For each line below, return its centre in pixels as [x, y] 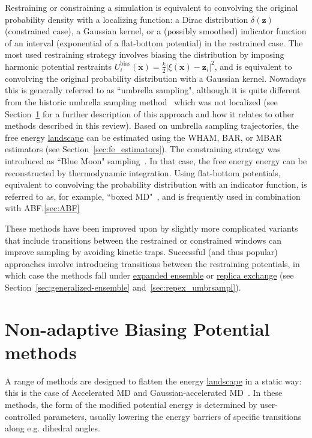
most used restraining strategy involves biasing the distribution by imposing [145, 54]
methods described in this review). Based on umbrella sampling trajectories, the [152, 125]
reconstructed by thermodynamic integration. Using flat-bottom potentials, [143, 172]
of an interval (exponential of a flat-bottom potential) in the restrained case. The [154, 42]
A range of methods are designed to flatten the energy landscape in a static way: [153, 381]
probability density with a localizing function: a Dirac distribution [127, 19]
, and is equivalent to [253, 66]
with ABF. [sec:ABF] [42, 208]
